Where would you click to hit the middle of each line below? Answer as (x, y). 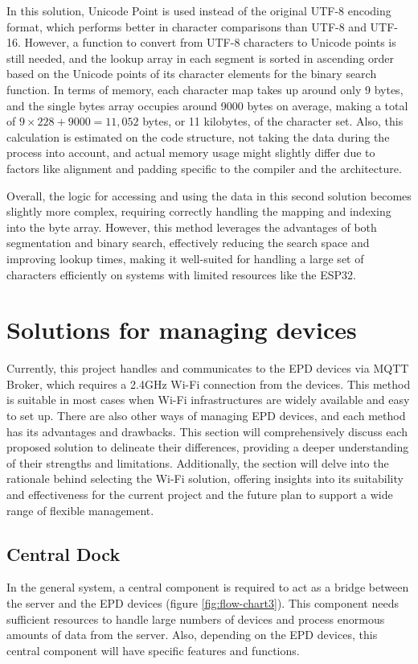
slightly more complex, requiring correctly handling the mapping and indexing (199, 211)
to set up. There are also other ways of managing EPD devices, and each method (206, 415)
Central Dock (64, 553)
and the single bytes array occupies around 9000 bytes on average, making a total (207, 105)
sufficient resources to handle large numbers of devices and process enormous (196, 619)
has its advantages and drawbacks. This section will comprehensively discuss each (207, 431)
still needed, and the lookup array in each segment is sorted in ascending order (201, 58)
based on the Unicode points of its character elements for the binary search (192, 74)
